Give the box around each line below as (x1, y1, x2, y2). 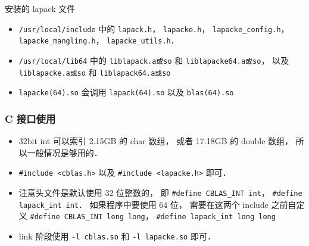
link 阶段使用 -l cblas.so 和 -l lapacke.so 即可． (18, 229, 216, 242)
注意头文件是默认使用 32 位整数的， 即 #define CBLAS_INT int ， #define (18, 186, 302, 198)
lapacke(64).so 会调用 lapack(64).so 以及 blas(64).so (18, 86, 234, 98)
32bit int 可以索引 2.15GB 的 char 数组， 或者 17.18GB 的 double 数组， (18, 135, 294, 147)
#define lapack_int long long (156, 213, 276, 222)
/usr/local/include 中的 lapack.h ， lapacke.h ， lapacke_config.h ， (18, 22, 289, 35)
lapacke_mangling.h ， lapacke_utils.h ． (18, 34, 179, 46)
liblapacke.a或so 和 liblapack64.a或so (18, 66, 171, 78)
